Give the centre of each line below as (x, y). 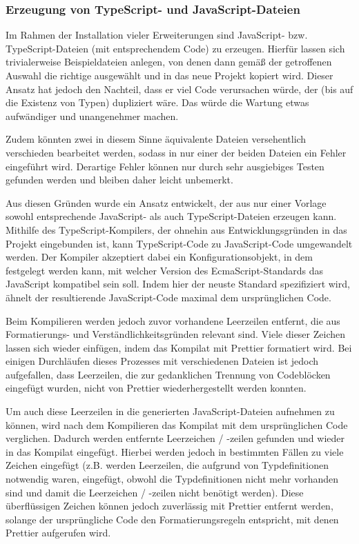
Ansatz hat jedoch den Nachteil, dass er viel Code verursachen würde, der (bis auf (179, 89)
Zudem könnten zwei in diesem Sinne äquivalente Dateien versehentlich (156, 139)
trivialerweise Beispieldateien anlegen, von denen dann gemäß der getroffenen (169, 62)
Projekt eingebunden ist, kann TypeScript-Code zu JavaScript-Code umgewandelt (179, 243)
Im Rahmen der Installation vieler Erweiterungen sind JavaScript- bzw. (157, 35)
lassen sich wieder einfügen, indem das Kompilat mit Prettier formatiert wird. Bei (179, 347)
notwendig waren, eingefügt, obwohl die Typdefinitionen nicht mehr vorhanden (172, 479)
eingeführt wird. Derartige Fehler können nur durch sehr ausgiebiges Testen (165, 166)
